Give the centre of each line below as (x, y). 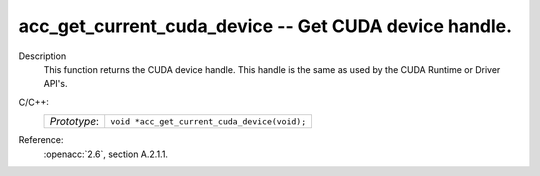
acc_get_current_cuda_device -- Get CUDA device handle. (265, 26)
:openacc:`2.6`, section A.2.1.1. (106, 154)
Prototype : (74, 122)
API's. (55, 84)
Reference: (41, 140)
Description (42, 56)
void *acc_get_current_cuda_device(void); (208, 121)
